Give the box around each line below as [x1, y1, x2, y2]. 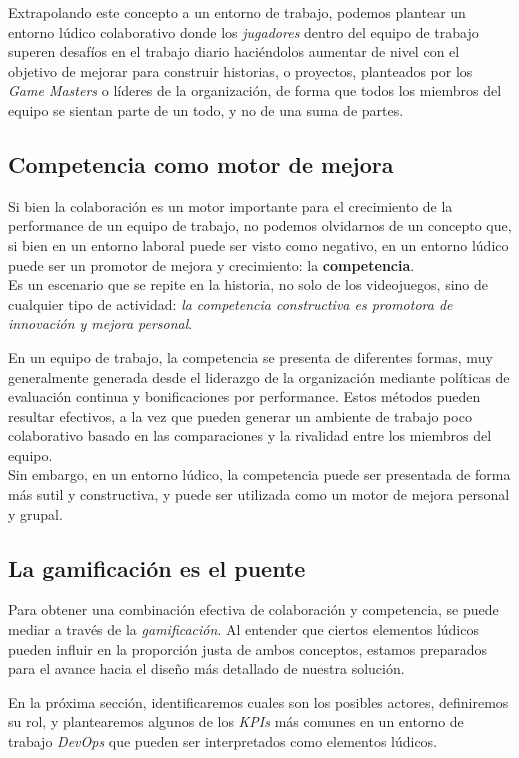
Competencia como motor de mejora [8, 148, 394, 179]
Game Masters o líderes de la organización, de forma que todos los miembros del [8, 80, 502, 101]
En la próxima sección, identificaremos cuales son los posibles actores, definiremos [8, 691, 509, 712]
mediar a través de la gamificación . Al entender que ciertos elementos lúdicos [8, 619, 479, 640]
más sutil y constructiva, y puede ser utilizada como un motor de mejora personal [8, 484, 510, 505]
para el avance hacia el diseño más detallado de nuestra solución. [8, 658, 405, 679]
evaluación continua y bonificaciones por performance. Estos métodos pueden [8, 386, 481, 407]
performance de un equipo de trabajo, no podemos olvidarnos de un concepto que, [8, 215, 512, 236]
